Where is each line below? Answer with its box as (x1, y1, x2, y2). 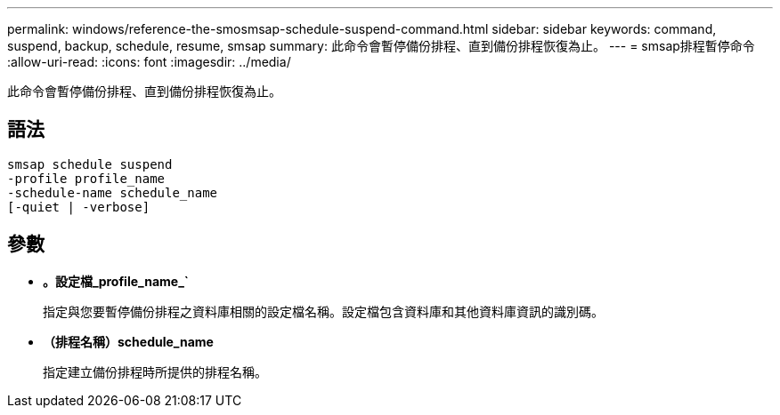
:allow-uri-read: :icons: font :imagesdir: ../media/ (7, 54, 291, 69)
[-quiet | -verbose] (7, 199, 150, 214)
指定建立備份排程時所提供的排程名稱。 (43, 363, 267, 379)
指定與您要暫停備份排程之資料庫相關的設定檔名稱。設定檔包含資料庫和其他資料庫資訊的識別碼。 (43, 303, 604, 319)
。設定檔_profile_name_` (43, 273, 189, 289)
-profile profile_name (7, 171, 166, 186)
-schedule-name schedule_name (7, 185, 218, 200)
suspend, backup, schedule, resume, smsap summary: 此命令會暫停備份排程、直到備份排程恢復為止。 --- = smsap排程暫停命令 (7, 38, 755, 53)
